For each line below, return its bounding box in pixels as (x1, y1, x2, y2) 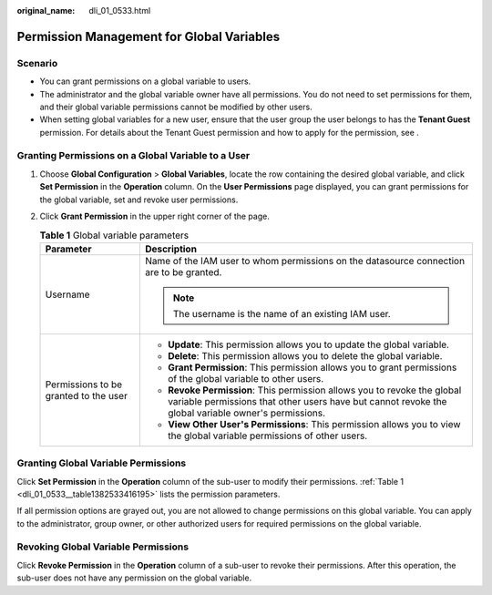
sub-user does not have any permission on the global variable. (16, 572, 252, 583)
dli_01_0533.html (88, 5, 151, 15)
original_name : (16, 5, 76, 15)
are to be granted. (144, 265, 222, 278)
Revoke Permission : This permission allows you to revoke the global (167, 384, 462, 396)
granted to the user (45, 389, 128, 402)
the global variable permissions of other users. (167, 429, 368, 442)
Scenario (16, 56, 58, 69)
